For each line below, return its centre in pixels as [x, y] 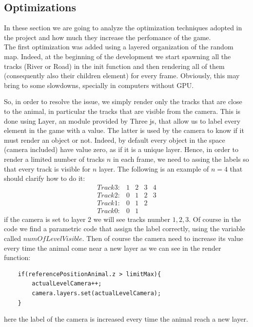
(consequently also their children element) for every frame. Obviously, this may [122, 76]
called [12, 238]
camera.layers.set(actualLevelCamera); [97, 293]
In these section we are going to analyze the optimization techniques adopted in [123, 28]
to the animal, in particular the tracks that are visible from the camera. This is [122, 111]
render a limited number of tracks [54, 159]
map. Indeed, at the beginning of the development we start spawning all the [117, 56]
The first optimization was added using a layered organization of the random [119, 47]
